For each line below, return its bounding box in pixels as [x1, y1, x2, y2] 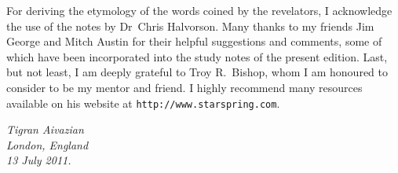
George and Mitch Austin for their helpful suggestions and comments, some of [6, 33, 382, 50]
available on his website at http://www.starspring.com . [6, 94, 280, 111]
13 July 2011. [6, 152, 71, 168]
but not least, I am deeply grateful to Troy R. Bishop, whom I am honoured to [6, 64, 388, 80]
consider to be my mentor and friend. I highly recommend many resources [6, 79, 363, 95]
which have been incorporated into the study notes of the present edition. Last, [6, 48, 388, 64]
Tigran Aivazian [6, 121, 84, 138]
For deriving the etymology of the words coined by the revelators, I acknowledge [6, 2, 393, 18]
